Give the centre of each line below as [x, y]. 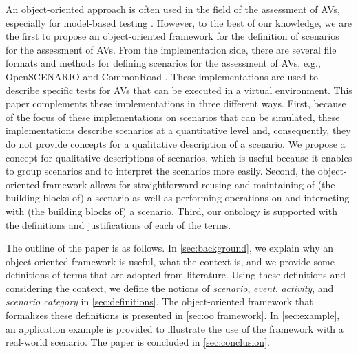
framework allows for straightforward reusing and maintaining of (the [189, 184]
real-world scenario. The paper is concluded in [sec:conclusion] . [138, 342]
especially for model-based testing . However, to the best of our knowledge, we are [179, 22]
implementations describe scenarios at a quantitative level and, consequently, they [178, 130]
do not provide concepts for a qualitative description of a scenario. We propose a [176, 143]
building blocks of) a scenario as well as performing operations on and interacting [178, 198]
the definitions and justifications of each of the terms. [118, 224]
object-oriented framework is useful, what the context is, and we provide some [170, 261]
